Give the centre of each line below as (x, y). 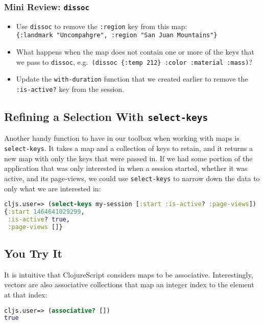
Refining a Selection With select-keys (106, 117)
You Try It (33, 253)
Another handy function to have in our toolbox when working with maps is (122, 138)
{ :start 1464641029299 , (44, 212)
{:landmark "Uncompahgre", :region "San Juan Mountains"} (117, 35)
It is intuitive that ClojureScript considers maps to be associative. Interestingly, (129, 274)
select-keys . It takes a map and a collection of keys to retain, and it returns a (129, 148)
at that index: (26, 295)
